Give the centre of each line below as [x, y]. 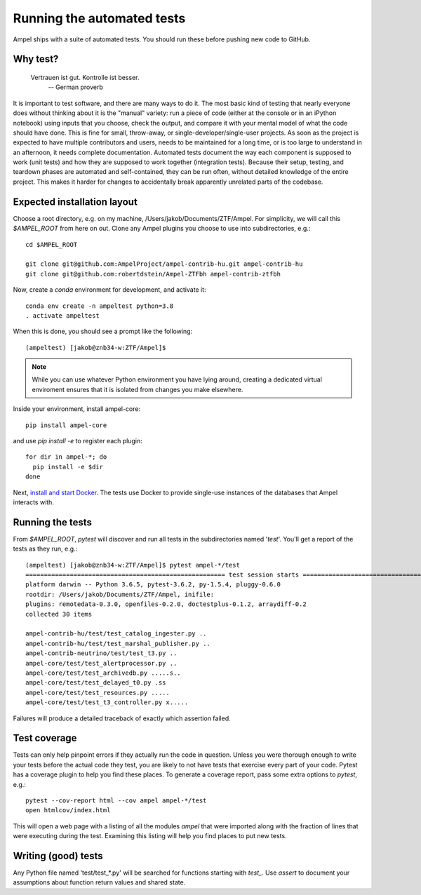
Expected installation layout [75, 202]
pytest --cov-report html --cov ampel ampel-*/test [116, 800]
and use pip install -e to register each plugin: [78, 441]
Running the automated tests [99, 18]
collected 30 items [59, 614]
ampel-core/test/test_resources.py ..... [98, 692]
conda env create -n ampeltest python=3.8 [100, 306]
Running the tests [53, 522]
